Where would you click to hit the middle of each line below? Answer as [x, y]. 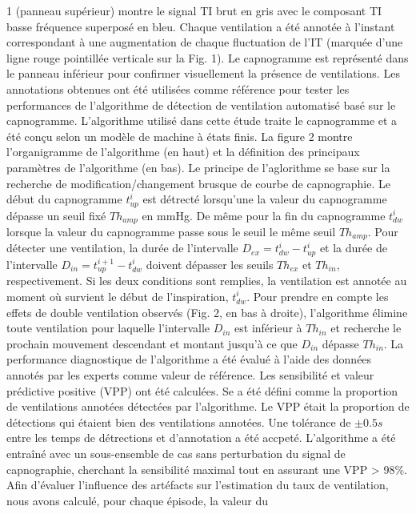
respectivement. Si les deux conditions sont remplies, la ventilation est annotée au [207, 281]
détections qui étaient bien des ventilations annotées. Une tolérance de [179, 422]
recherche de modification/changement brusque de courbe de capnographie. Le [198, 183]
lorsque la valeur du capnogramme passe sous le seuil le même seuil [171, 232]
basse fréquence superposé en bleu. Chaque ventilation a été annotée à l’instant [201, 26]
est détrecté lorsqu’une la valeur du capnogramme [265, 199]
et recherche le [366, 328]
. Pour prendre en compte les [318, 296]
